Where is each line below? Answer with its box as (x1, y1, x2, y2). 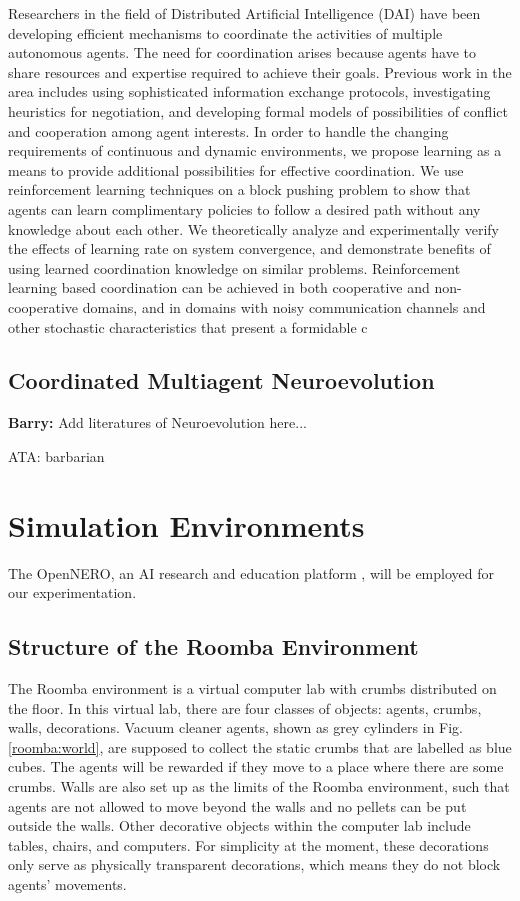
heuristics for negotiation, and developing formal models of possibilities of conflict (8, 100, 508, 121)
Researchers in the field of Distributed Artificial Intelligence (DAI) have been (8, 3, 481, 23)
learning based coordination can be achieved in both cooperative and (8, 277, 430, 298)
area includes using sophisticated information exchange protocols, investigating (8, 81, 491, 102)
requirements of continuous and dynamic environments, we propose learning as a (8, 140, 502, 161)
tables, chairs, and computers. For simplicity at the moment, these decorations (8, 834, 489, 855)
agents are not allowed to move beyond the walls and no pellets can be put (8, 795, 467, 816)
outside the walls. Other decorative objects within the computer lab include (8, 815, 471, 836)
